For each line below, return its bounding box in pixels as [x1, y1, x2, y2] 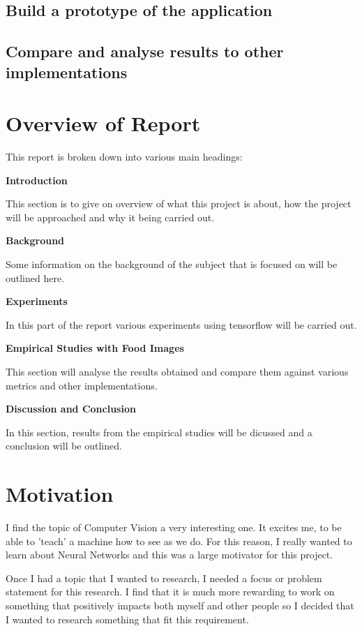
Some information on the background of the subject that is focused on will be [6, 257, 338, 272]
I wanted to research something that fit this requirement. [6, 611, 249, 626]
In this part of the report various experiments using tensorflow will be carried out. [6, 317, 357, 332]
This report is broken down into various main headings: [6, 149, 243, 164]
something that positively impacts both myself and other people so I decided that [6, 598, 354, 613]
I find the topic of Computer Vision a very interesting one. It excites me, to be [6, 520, 342, 535]
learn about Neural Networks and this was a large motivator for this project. [6, 547, 333, 562]
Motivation [6, 480, 114, 508]
